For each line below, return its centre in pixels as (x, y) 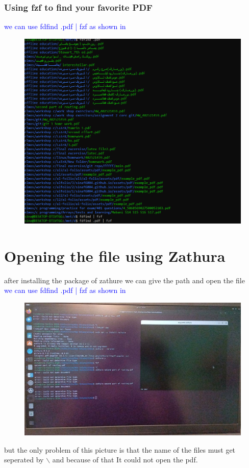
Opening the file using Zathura (115, 255)
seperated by (24, 460)
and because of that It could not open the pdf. (125, 460)
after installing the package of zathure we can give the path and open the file (124, 280)
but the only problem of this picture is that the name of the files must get (120, 449)
